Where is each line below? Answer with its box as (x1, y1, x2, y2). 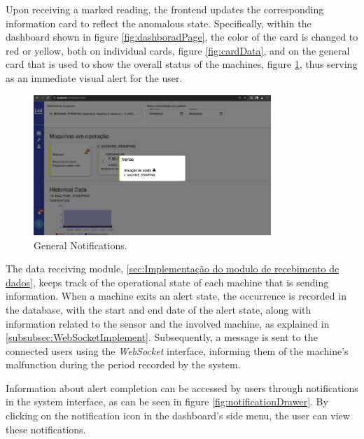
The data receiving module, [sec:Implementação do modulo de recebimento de (6, 261, 339, 276)
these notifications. (6, 421, 86, 436)
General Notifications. (34, 237, 127, 252)
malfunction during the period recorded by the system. (6, 357, 241, 372)
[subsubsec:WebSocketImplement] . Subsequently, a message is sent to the (6, 330, 318, 344)
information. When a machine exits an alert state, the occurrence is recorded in (6, 288, 346, 303)
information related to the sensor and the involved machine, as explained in (6, 316, 330, 330)
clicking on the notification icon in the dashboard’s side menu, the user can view (6, 408, 350, 423)
